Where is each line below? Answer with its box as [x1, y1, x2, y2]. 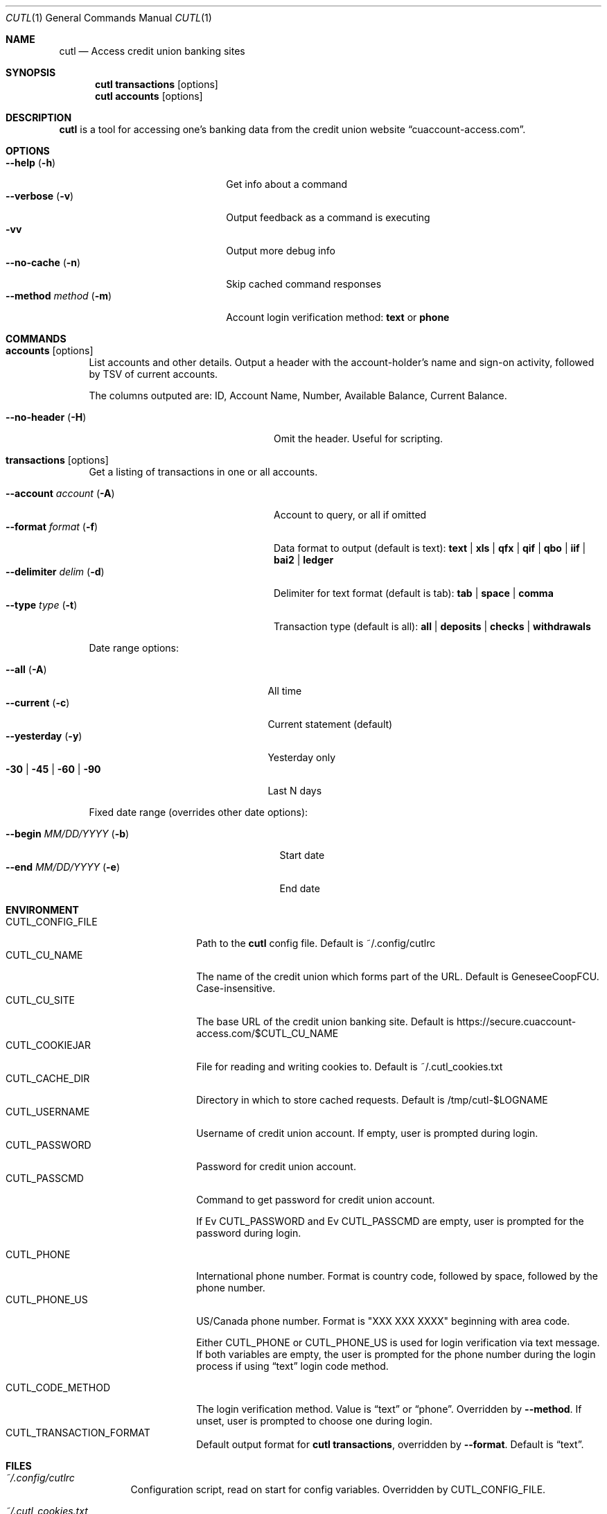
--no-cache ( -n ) [6, 256, 81, 268]
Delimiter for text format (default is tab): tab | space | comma [274, 587, 554, 599]
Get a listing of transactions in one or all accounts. [89, 466, 318, 478]
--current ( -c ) [6, 697, 70, 708]
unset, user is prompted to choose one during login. [196, 1415, 433, 1427]
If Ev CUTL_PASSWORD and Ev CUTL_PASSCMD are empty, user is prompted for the [196, 1215, 584, 1227]
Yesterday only [267, 751, 336, 763]
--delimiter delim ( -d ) [6, 566, 105, 577]
